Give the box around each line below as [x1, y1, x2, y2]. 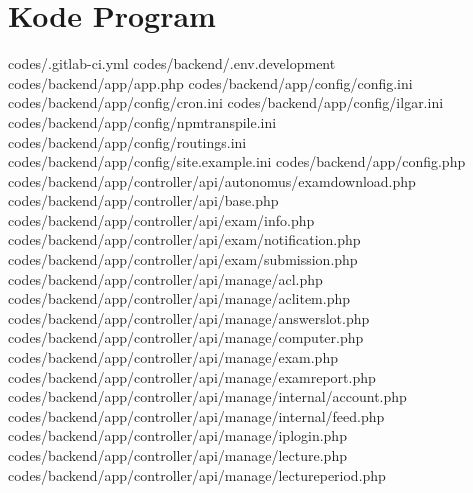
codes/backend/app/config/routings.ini [8, 131, 247, 152]
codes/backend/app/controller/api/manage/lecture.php [8, 445, 347, 465]
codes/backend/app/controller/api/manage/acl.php [8, 268, 323, 289]
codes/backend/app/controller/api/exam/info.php [8, 209, 315, 230]
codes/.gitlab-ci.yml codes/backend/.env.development [8, 53, 336, 74]
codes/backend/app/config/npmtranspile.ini [8, 111, 277, 132]
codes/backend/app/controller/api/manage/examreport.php [8, 366, 376, 387]
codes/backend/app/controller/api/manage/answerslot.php [8, 307, 370, 328]
